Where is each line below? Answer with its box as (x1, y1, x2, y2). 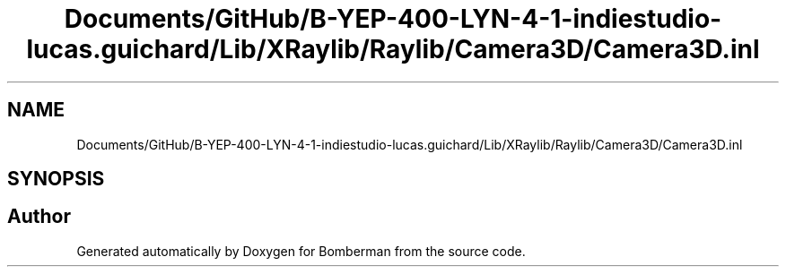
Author (7, 205, 71, 228)
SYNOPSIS (7, 167, 105, 191)
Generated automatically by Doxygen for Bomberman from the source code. (76, 243, 526, 259)
